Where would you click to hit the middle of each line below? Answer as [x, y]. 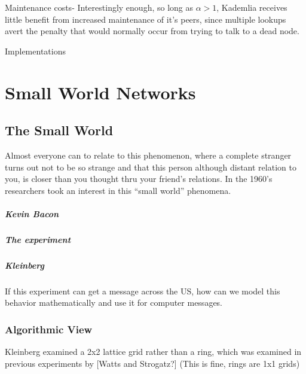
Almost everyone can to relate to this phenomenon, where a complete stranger [148, 155]
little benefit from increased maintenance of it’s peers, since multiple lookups [146, 19]
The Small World [59, 130]
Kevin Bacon [32, 213]
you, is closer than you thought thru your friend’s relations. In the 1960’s [139, 179]
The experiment [38, 239]
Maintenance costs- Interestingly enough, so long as [99, 7]
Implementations [35, 51]
